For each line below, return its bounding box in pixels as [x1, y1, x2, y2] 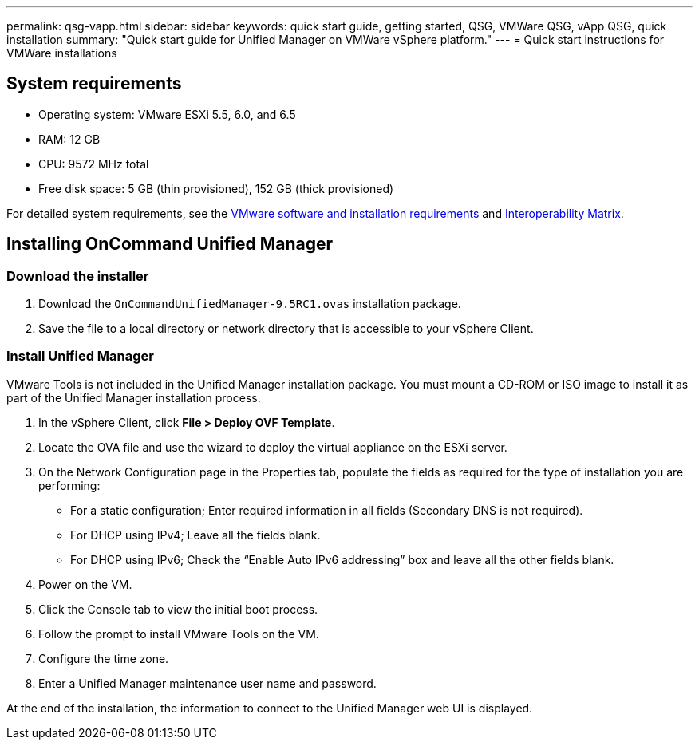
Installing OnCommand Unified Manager [6, 234, 334, 255]
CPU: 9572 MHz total [38, 156, 149, 171]
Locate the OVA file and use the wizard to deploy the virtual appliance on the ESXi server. [38, 440, 507, 454]
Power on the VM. [38, 577, 132, 591]
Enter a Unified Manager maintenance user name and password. [38, 676, 377, 690]
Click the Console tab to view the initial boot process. [38, 602, 318, 616]
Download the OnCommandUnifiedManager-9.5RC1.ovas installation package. [38, 297, 461, 311]
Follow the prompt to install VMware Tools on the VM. [38, 626, 319, 641]
